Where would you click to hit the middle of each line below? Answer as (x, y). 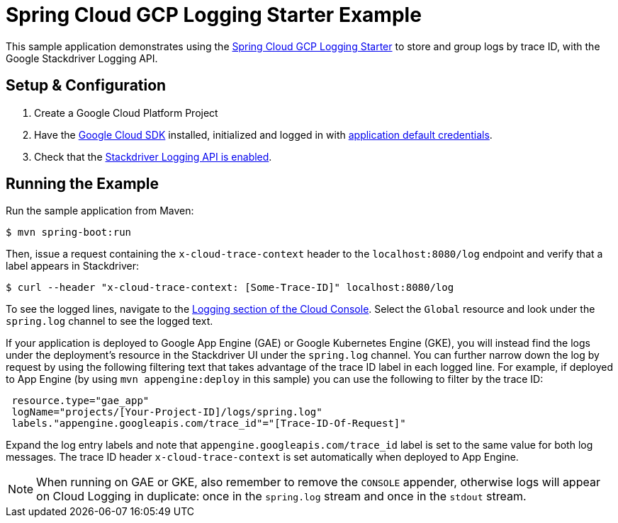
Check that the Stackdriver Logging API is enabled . (153, 156)
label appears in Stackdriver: (72, 266)
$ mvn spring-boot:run (69, 232)
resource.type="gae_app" (80, 401)
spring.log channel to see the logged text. (109, 321)
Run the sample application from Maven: (100, 211)
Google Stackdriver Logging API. (82, 58)
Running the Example (83, 184)
